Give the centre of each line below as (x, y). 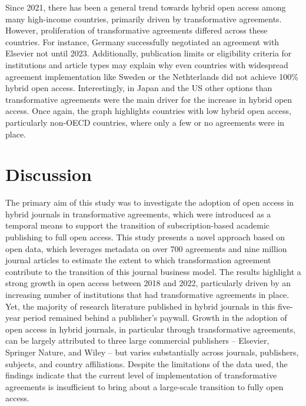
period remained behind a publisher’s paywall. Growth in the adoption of (155, 318)
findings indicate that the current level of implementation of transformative (141, 375)
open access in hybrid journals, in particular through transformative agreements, (151, 329)
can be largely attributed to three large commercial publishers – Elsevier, (137, 340)
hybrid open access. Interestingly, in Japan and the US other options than (139, 88)
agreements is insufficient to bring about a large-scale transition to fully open (144, 386)
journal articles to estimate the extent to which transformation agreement (138, 260)
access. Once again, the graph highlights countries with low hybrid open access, (148, 111)
